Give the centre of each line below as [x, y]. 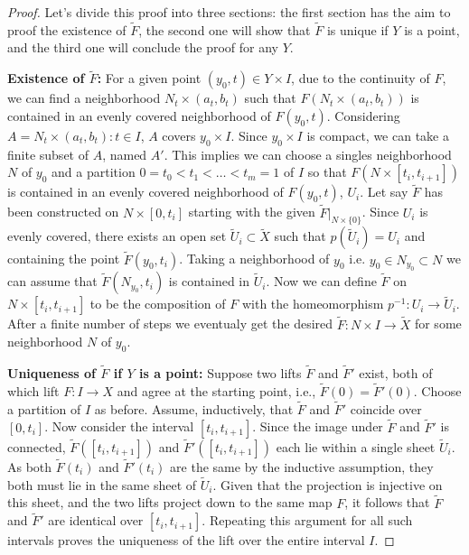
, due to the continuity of [361, 78]
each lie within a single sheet [356, 446]
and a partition [94, 172]
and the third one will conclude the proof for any [143, 47]
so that [327, 172]
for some [438, 324]
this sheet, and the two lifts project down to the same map [170, 502]
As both [30, 466]
